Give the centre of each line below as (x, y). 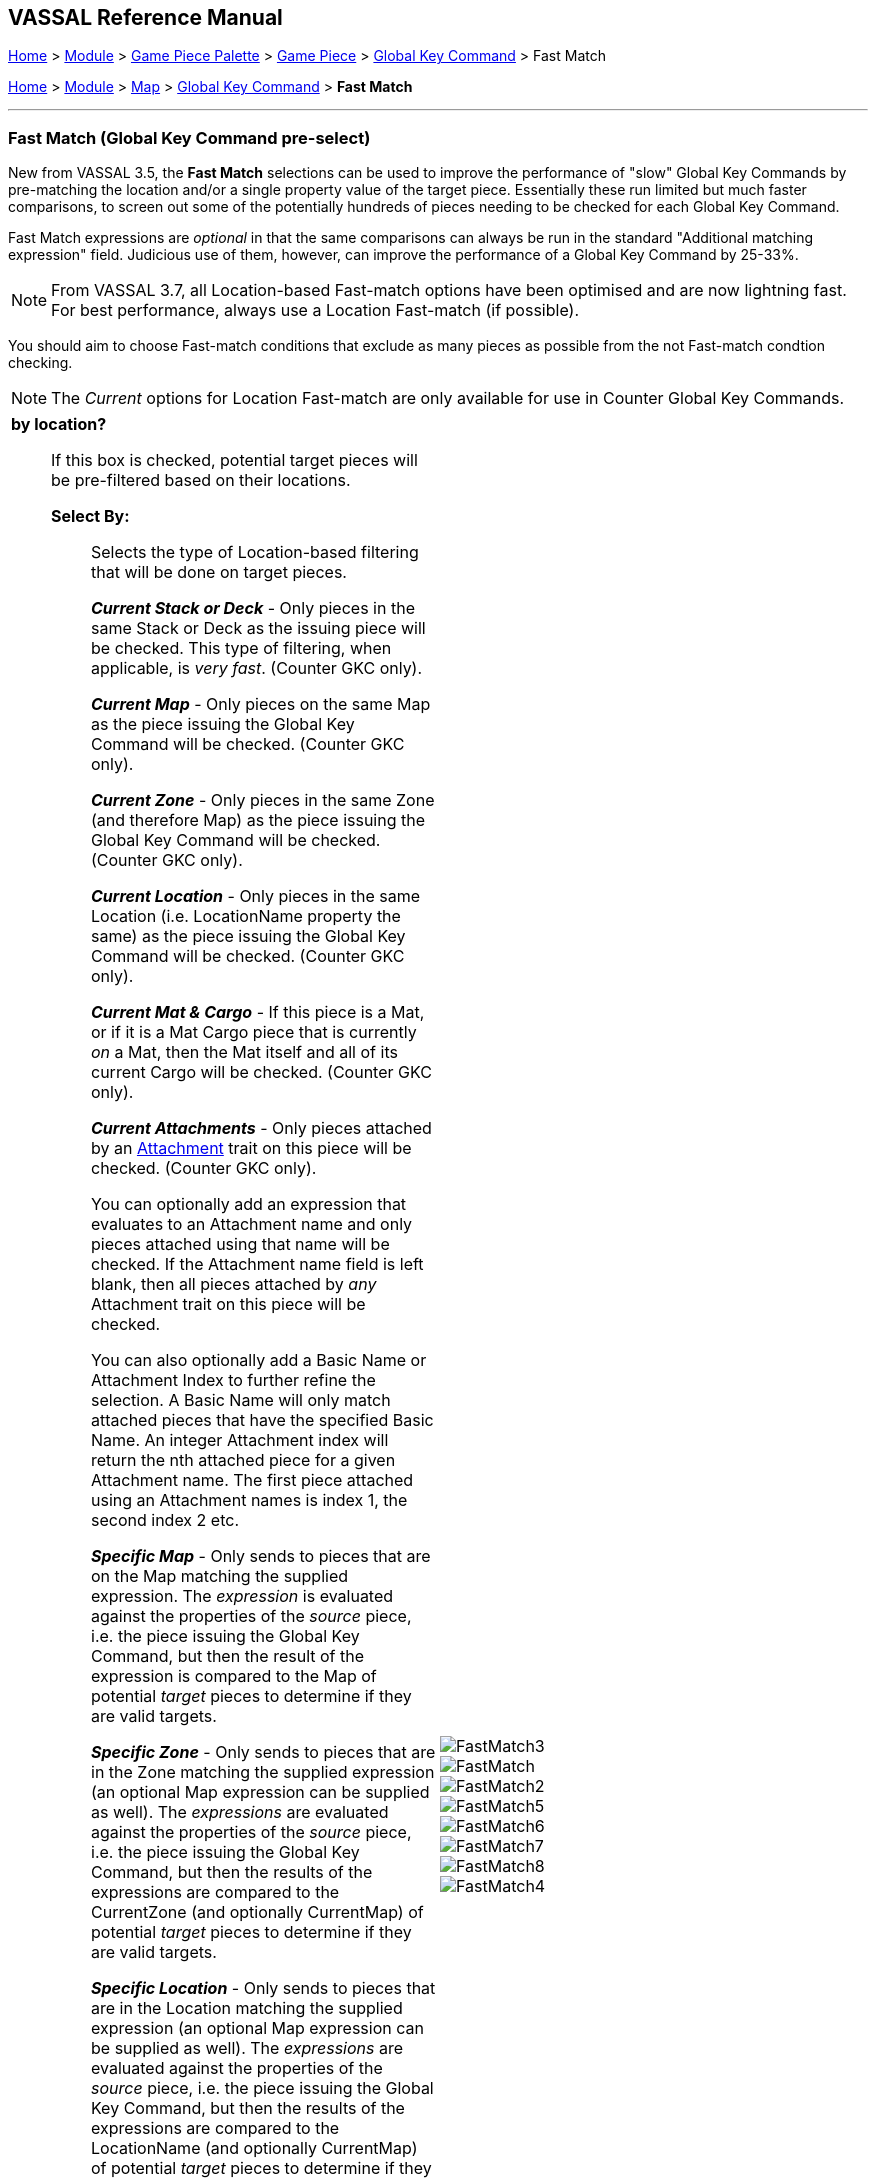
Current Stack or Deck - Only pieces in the (253, 608)
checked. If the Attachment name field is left (257, 1264)
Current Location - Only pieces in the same (256, 896)
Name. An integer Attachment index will (240, 1440)
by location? (59, 424)
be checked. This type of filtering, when (241, 648)
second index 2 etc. (165, 1520)
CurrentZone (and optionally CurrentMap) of (257, 1912)
